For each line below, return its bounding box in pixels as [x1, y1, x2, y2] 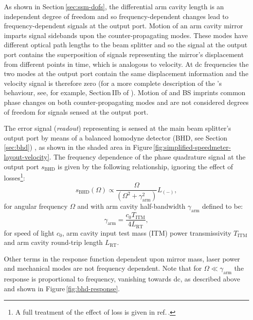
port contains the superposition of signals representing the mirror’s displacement [4, 49, 244, 59]
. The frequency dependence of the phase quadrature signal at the [49, 151, 246, 161]
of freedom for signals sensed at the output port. [4, 106, 148, 117]
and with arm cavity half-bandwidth [77, 201, 186, 211]
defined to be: [202, 201, 243, 211]
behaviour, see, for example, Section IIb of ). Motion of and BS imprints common [4, 87, 246, 98]
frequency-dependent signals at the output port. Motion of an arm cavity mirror [4, 20, 243, 31]
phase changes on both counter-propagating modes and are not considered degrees [4, 97, 249, 107]
